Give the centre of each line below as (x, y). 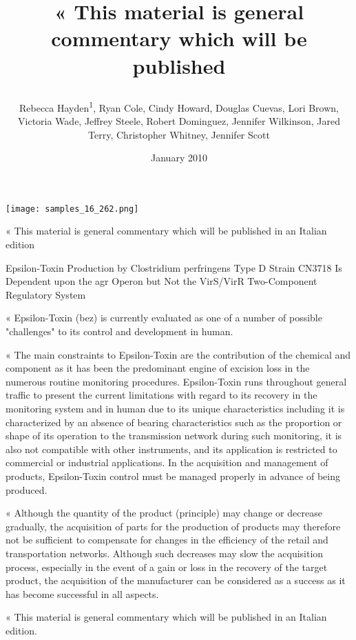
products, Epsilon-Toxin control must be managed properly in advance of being (173, 476)
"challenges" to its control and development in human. (119, 331)
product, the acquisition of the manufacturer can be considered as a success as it (176, 580)
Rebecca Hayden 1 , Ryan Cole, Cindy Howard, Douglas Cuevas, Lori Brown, (179, 106)
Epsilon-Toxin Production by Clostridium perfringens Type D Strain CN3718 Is (174, 267)
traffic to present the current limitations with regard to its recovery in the (161, 395)
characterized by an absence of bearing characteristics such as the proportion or (174, 422)
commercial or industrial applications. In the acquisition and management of (167, 462)
